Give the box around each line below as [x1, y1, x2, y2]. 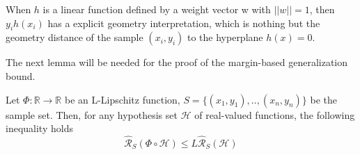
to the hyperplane [187, 30, 263, 44]
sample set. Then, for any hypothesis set [6, 107, 178, 122]
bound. [6, 68, 36, 83]
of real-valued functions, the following [194, 107, 355, 122]
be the [310, 92, 337, 106]
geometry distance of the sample [6, 30, 143, 44]
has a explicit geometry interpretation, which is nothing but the [47, 15, 320, 30]
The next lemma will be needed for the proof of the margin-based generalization [6, 55, 348, 70]
